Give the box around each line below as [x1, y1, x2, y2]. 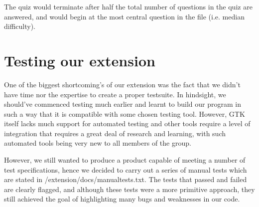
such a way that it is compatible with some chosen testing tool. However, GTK [4, 108, 245, 119]
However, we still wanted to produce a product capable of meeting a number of [4, 155, 246, 165]
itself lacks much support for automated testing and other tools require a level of [4, 118, 251, 129]
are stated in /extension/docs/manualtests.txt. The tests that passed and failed [4, 174, 247, 185]
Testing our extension [4, 50, 155, 70]
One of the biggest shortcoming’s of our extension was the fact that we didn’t [4, 79, 241, 89]
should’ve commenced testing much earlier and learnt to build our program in [4, 99, 242, 109]
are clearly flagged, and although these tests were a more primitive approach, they [4, 184, 255, 194]
